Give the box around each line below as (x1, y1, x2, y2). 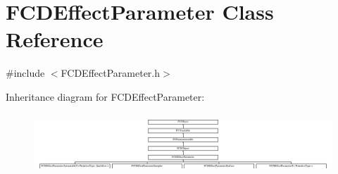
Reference (6, 25, 104, 54)
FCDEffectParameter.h (61, 66, 161, 80)
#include (6, 66, 45, 80)
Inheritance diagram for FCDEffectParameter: (6, 89, 205, 104)
